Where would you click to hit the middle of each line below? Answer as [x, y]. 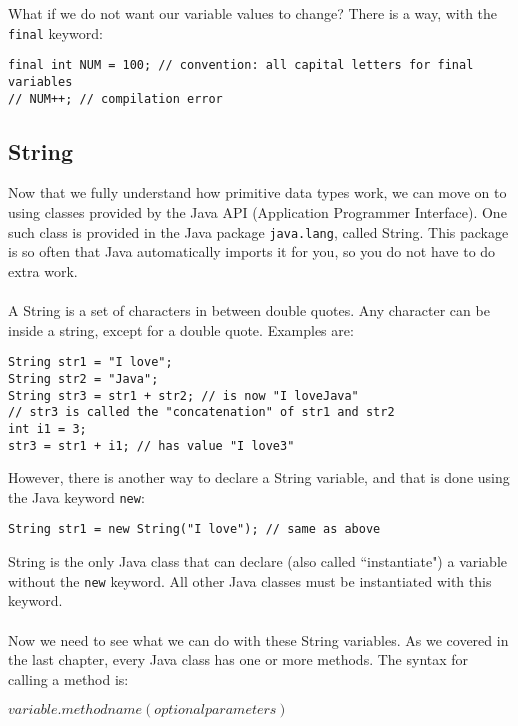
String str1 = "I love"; [90, 362]
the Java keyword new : [76, 496]
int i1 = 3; [47, 428]
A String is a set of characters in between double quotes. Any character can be [249, 310]
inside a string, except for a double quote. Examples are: [181, 329]
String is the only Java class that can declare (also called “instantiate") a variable [258, 561]
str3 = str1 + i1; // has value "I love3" [151, 445]
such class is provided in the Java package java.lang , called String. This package [258, 231]
